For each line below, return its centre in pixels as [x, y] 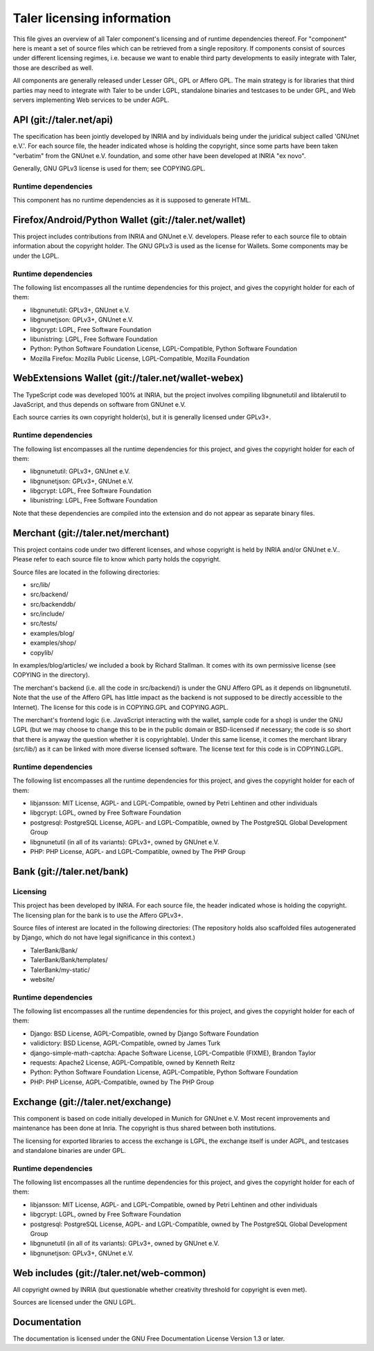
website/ [43, 979]
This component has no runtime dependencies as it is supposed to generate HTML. [132, 200]
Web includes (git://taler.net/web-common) [110, 1273]
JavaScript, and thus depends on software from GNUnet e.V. [99, 404]
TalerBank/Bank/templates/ [69, 960]
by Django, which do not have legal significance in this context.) [104, 938]
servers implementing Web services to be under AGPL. [91, 100]
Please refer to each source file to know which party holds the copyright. [117, 559]
